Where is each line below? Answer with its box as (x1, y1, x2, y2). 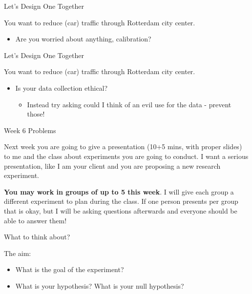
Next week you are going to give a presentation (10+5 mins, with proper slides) (4, 141, 242, 152)
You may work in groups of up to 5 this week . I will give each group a (4, 186, 234, 196)
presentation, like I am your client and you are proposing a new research (4, 160, 221, 171)
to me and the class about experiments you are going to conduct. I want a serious (4, 151, 249, 161)
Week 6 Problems (4, 125, 56, 135)
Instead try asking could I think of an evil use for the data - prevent (27, 99, 231, 109)
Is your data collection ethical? (15, 82, 108, 93)
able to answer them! (4, 215, 67, 225)
